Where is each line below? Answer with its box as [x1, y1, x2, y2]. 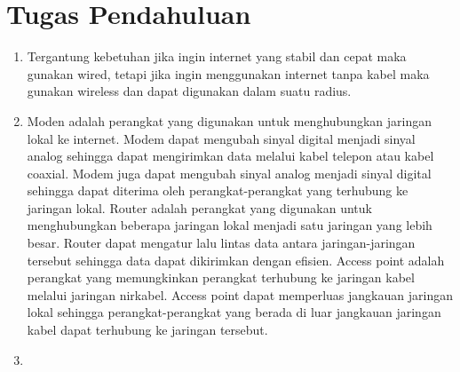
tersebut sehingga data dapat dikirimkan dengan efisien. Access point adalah [27, 250, 445, 269]
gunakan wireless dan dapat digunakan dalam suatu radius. [27, 82, 352, 100]
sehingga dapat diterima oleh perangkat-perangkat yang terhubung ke [27, 181, 408, 200]
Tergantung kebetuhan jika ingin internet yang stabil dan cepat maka [27, 47, 407, 66]
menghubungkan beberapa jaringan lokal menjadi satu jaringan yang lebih [27, 216, 432, 234]
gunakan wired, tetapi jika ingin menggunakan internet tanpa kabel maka [27, 64, 430, 83]
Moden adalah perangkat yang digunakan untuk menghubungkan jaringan [27, 111, 432, 130]
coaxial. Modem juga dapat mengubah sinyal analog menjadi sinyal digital [27, 163, 432, 182]
